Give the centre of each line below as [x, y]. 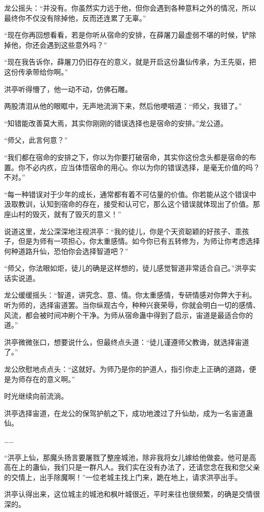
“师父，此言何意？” [36, 140]
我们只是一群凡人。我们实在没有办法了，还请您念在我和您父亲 [157, 467]
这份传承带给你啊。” [36, 71]
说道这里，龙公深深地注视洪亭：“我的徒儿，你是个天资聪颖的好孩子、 [120, 231]
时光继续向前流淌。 [36, 396]
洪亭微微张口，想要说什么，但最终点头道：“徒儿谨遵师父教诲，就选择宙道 [127, 342]
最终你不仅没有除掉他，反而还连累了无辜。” [75, 18]
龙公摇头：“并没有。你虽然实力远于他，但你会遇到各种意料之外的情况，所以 [130, 8]
